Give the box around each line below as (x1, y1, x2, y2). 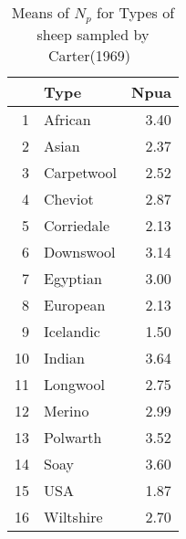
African (44, 108, 91, 130)
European (44, 293, 106, 315)
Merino (44, 399, 89, 421)
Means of (11, 2, 69, 23)
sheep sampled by (36, 23, 150, 45)
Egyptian (44, 267, 102, 289)
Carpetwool (44, 161, 118, 183)
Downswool (44, 240, 116, 262)
